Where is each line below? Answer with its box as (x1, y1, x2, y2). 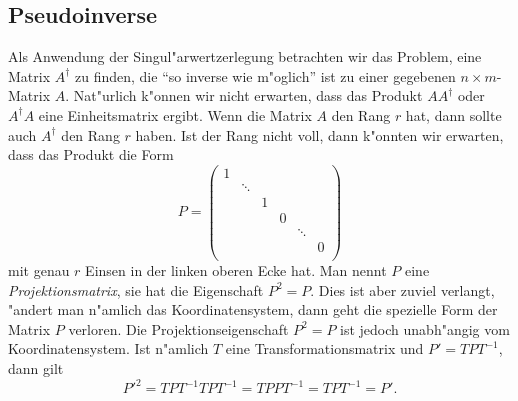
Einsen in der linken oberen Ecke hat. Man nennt (85, 260, 387, 281)
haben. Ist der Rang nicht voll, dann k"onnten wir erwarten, (135, 124, 504, 145)
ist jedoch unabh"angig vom (340, 318, 510, 339)
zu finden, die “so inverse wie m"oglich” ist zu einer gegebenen (75, 65, 456, 86)
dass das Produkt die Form (8, 144, 174, 165)
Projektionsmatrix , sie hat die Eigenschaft (8, 279, 264, 300)
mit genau (8, 260, 70, 281)
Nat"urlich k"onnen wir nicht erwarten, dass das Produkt (73, 85, 423, 106)
